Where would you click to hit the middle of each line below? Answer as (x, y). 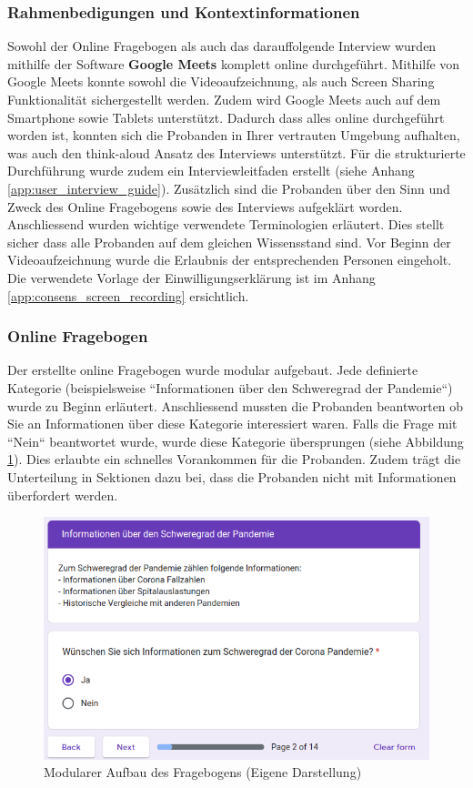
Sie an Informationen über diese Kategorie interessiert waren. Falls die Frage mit (232, 424)
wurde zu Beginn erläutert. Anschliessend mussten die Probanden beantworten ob (236, 405)
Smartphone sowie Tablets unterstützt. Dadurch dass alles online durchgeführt (226, 117)
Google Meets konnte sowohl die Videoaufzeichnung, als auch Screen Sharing (221, 81)
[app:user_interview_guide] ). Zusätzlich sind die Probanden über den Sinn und (229, 188)
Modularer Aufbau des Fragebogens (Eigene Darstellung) (203, 772)
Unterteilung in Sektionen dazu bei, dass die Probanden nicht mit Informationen (232, 476)
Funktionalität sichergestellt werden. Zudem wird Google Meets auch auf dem (224, 99)
